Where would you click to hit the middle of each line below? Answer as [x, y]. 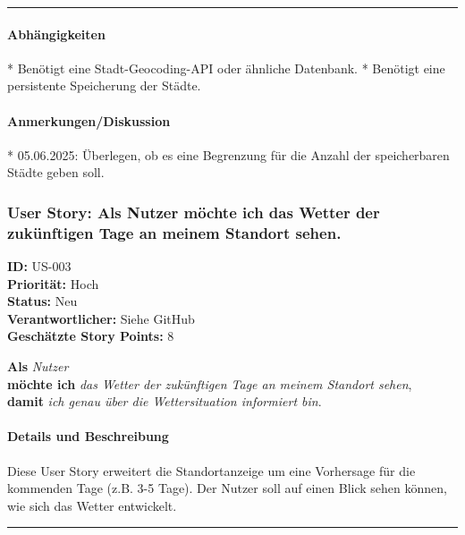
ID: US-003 [39, 266]
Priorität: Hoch [53, 283]
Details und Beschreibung [88, 436]
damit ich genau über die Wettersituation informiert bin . [165, 401]
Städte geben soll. [56, 172]
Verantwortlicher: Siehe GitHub [101, 318]
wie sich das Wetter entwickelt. [92, 505]
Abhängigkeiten [56, 34]
